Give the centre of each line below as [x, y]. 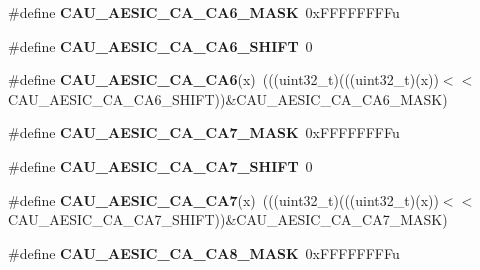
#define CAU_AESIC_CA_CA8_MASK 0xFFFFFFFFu [204, 252]
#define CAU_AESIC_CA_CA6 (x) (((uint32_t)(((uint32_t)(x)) [223, 79]
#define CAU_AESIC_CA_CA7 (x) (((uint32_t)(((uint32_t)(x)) [223, 199]
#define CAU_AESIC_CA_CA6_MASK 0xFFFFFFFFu [204, 12]
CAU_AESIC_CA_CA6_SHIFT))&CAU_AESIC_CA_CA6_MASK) [228, 98]
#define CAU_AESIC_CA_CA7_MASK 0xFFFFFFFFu [204, 132]
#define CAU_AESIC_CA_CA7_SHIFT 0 [160, 165]
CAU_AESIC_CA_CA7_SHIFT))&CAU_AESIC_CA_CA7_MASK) [228, 219]
